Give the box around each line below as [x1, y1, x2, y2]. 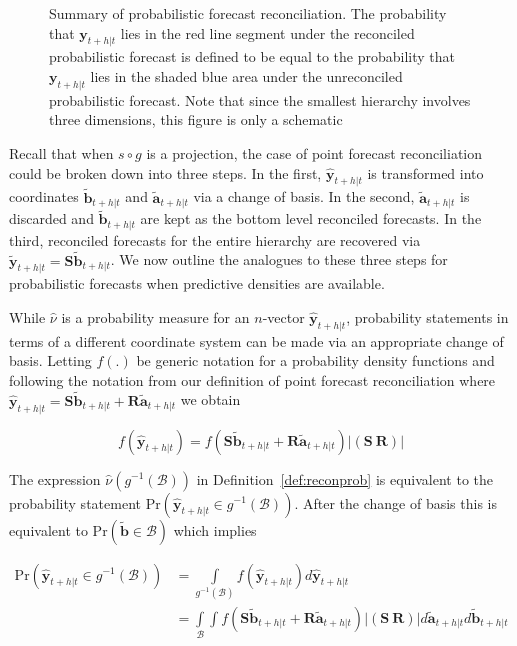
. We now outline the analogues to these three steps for [110, 249, 448, 270]
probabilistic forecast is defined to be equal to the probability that [49, 46, 455, 67]
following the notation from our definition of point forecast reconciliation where [9, 369, 496, 390]
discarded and [9, 208, 94, 229]
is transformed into [367, 162, 484, 183]
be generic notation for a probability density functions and [136, 350, 495, 371]
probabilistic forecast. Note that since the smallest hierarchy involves [49, 89, 471, 110]
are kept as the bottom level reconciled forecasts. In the [140, 208, 482, 229]
